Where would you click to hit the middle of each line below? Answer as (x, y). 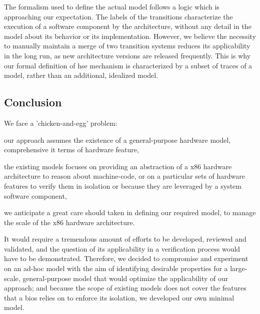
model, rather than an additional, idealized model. (81, 75)
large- (239, 268)
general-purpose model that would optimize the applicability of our (125, 278)
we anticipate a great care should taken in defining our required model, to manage (130, 212)
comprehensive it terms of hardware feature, (71, 150)
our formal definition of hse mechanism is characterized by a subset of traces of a (128, 65)
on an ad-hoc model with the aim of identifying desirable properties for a (116, 268)
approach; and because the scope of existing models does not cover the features (125, 288)
